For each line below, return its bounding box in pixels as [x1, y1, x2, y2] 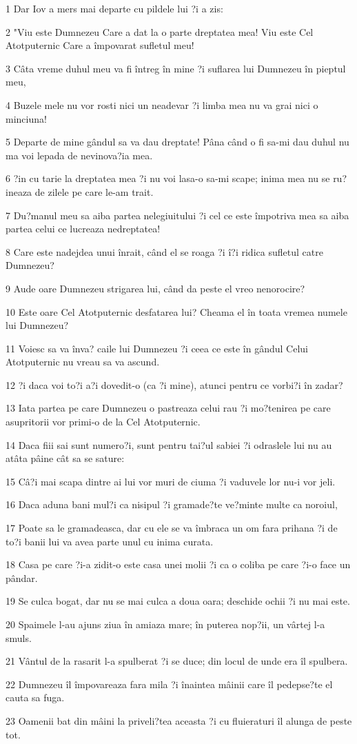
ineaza [6, 184, 32, 199]
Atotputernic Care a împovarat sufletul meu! [6, 38, 194, 52]
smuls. [6, 630, 32, 645]
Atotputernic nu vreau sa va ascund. [6, 354, 160, 369]
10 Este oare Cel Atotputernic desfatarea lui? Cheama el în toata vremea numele [6, 304, 347, 319]
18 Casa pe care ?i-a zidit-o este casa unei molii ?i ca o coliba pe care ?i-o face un [6, 557, 351, 572]
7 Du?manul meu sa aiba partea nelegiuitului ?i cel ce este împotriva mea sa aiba [6, 208, 349, 222]
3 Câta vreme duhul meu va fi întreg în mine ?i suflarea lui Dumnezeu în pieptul [6, 61, 346, 75]
